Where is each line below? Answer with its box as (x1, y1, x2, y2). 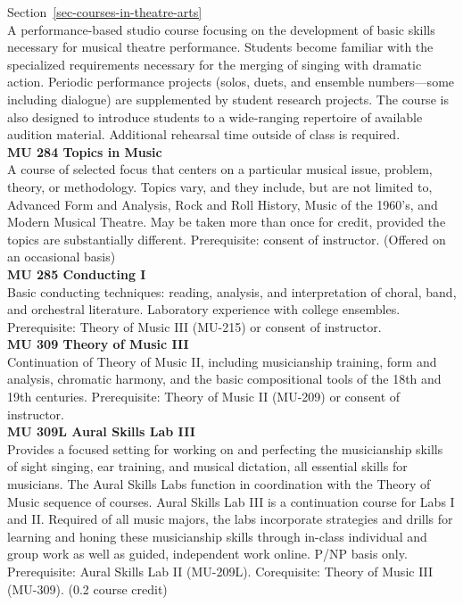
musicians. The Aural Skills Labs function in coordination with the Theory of (7, 475, 431, 493)
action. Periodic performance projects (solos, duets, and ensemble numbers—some (7, 72, 455, 91)
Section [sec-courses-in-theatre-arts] (7, 3, 203, 21)
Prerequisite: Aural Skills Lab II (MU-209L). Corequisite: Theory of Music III (7, 562, 434, 580)
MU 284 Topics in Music (7, 142, 162, 161)
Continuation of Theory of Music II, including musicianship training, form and (7, 352, 437, 370)
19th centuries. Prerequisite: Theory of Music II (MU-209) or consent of (7, 387, 401, 406)
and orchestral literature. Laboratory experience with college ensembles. (7, 300, 401, 319)
